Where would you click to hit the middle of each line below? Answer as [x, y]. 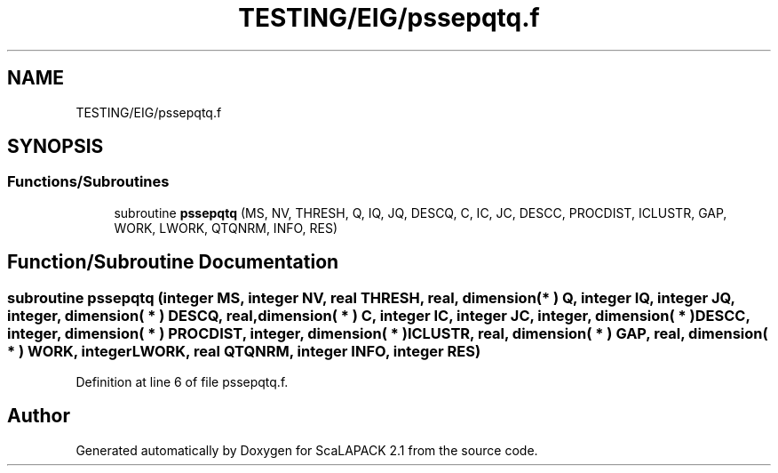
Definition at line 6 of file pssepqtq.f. [182, 382]
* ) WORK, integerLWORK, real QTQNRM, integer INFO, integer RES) [244, 351]
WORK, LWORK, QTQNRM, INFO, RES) [226, 228]
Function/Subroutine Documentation [173, 262]
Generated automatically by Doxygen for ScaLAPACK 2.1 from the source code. [307, 450]
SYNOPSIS [56, 147]
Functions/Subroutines [88, 182]
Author [39, 416]
